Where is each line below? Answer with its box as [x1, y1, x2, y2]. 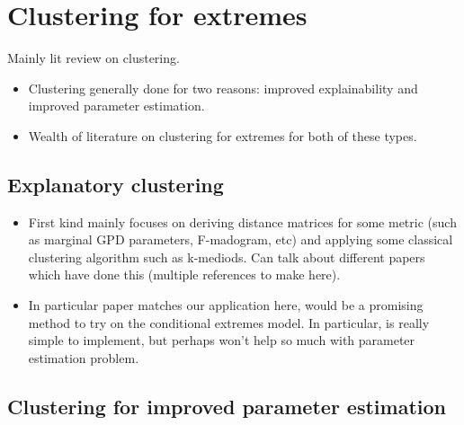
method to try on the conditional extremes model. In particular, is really [28, 313, 430, 332]
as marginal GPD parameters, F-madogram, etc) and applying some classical [28, 230, 453, 249]
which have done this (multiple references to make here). [28, 265, 341, 284]
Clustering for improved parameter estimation [7, 392, 446, 420]
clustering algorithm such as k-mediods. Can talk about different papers [28, 247, 425, 266]
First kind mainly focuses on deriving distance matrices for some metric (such [28, 212, 457, 231]
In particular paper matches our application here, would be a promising [28, 296, 424, 314]
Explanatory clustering [7, 170, 224, 198]
